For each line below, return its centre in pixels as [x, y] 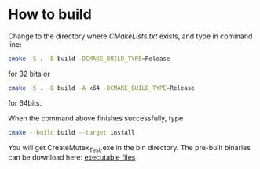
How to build [50, 14]
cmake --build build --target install [71, 132]
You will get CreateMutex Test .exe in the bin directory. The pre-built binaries [130, 148]
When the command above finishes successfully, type [96, 118]
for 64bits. [25, 102]
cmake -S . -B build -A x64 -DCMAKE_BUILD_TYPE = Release [101, 88]
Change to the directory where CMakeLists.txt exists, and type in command [130, 36]
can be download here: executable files [72, 157]
